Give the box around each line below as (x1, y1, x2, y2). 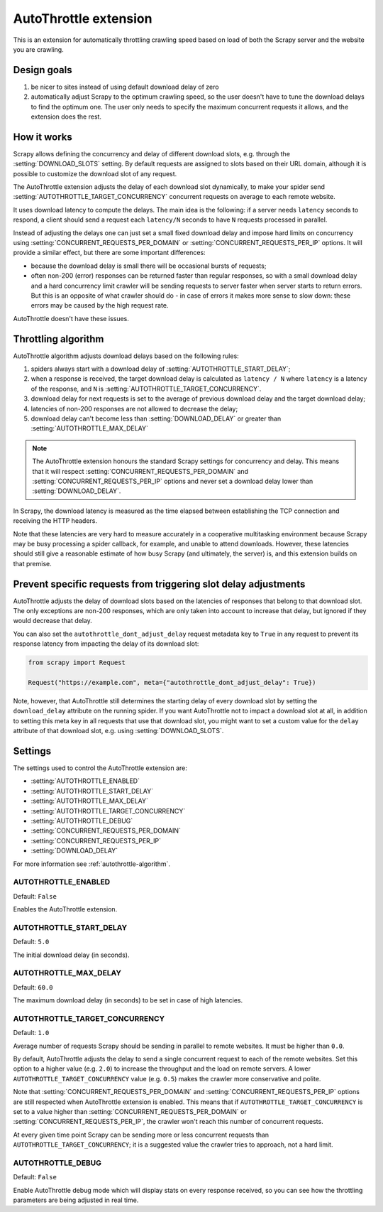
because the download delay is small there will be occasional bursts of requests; (30, 261, 267, 270)
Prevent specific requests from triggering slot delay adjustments (13, 578, 306, 590)
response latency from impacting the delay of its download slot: (13, 639, 199, 648)
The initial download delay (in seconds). (13, 951, 130, 959)
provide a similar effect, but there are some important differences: (13, 249, 206, 257)
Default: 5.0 (13, 938, 50, 946)
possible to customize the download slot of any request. (13, 169, 177, 178)
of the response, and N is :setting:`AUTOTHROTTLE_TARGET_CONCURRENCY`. (30, 384, 262, 393)
